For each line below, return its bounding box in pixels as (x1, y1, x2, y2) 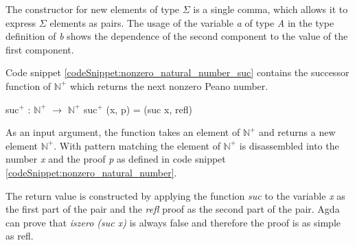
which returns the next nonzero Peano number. (69, 78, 268, 93)
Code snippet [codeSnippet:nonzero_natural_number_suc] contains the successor (5, 65, 350, 80)
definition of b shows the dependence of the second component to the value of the (5, 29, 348, 43)
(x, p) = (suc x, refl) (106, 102, 192, 116)
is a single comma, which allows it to (193, 2, 348, 16)
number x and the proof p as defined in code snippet (5, 152, 226, 166)
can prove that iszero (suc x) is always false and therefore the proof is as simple (5, 215, 341, 229)
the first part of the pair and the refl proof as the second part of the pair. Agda (5, 202, 340, 216)
